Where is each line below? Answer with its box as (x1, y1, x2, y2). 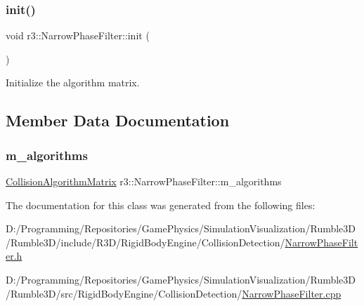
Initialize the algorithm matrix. (6, 75, 140, 90)
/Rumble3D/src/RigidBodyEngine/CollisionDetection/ (6, 286, 242, 300)
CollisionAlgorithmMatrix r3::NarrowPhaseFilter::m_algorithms (6, 174, 282, 188)
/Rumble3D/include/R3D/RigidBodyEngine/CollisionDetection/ (6, 234, 285, 249)
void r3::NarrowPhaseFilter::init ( (6, 28, 150, 43)
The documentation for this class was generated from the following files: (6, 197, 316, 212)
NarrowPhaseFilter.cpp (242, 286, 342, 300)
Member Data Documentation (6, 109, 230, 131)
